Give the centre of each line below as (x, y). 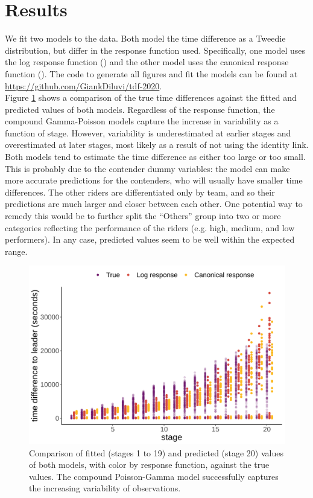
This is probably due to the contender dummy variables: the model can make (147, 168)
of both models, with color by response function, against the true (149, 464)
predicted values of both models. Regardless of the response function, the (140, 109)
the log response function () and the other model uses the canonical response (147, 62)
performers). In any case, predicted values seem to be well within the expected (150, 239)
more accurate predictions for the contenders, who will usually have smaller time (154, 180)
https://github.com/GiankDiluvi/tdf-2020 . (84, 85)
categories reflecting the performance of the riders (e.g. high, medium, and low (150, 227)
